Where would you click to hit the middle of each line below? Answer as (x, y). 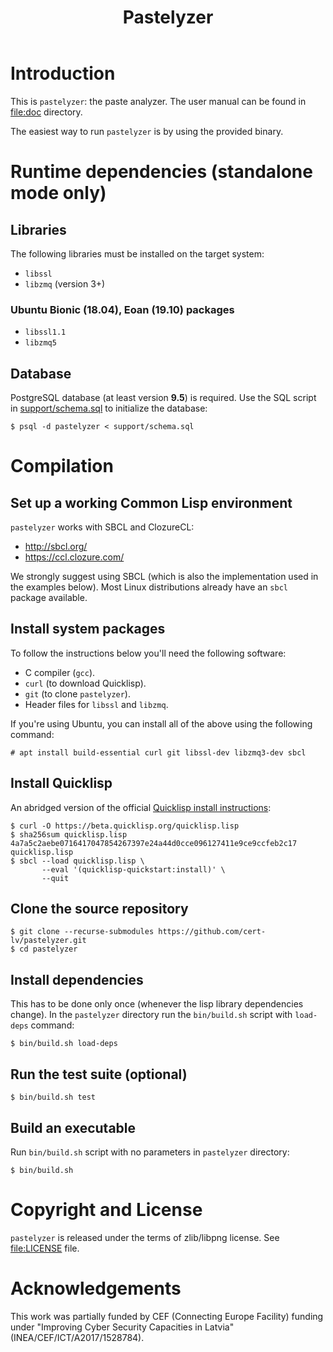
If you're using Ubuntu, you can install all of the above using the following (161, 723)
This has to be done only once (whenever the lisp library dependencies (157, 1004)
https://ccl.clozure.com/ (74, 557)
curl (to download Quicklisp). (85, 683)
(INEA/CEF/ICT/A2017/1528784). (77, 1337)
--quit (55, 878)
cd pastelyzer (48, 949)
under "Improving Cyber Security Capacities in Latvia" (122, 1327)
